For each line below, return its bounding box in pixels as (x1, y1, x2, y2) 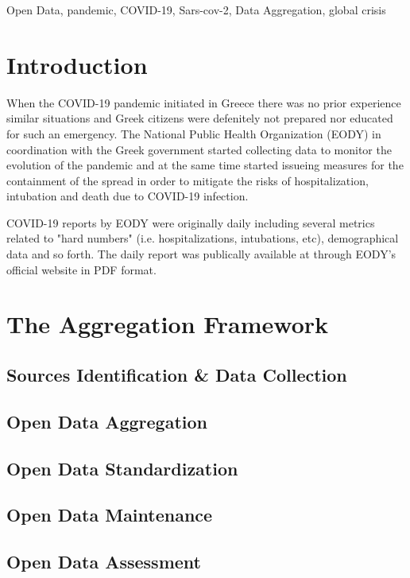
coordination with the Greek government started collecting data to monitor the (6, 141, 392, 157)
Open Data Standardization (6, 456, 238, 480)
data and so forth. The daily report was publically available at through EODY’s (6, 246, 396, 262)
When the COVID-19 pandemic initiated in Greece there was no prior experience (6, 94, 401, 111)
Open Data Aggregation (6, 409, 208, 433)
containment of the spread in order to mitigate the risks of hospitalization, (6, 172, 369, 188)
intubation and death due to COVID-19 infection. (6, 188, 249, 204)
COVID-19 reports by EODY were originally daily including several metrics (6, 214, 375, 231)
